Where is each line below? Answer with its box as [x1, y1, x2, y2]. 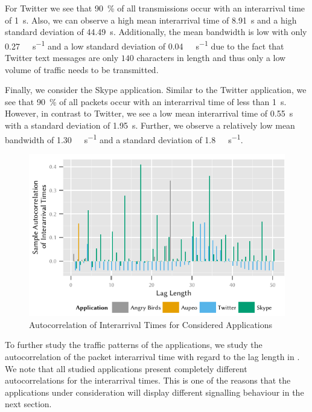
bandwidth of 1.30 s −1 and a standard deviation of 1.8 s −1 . [5, 131, 243, 146]
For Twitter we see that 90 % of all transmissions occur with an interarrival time [5, 2, 305, 14]
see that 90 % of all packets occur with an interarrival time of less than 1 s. [5, 95, 287, 108]
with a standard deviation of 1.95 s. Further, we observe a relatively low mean [5, 119, 295, 131]
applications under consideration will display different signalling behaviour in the [5, 385, 304, 398]
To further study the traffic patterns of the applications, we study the [5, 338, 263, 351]
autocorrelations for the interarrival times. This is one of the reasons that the [5, 374, 291, 387]
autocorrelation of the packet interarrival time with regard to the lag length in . [5, 350, 300, 362]
